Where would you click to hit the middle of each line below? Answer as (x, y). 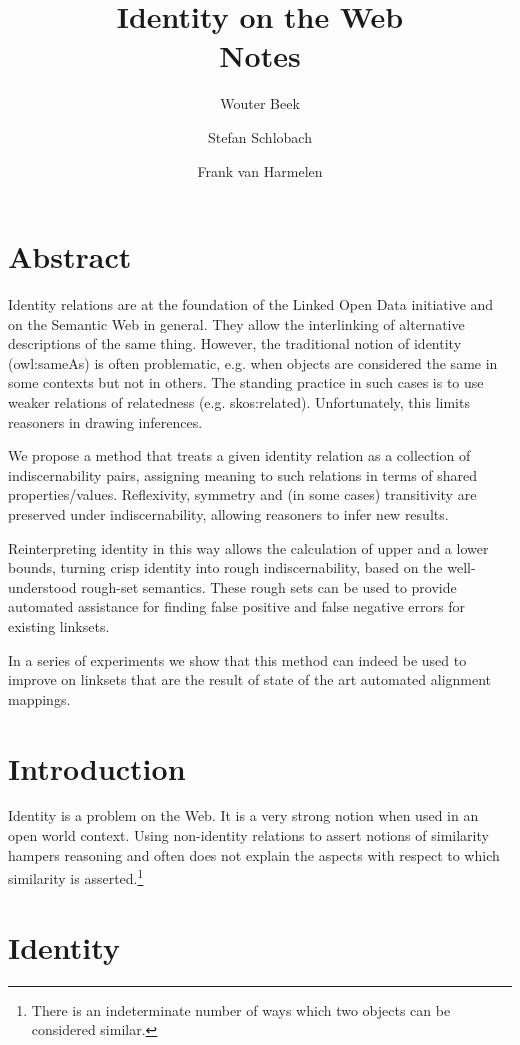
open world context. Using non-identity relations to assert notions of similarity (248, 835)
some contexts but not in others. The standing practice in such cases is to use (246, 382)
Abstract (70, 256)
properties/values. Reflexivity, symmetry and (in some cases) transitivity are (242, 494)
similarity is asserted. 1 (76, 876)
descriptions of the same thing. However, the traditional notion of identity (235, 343)
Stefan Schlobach (260, 136)
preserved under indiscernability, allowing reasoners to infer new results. (228, 513)
